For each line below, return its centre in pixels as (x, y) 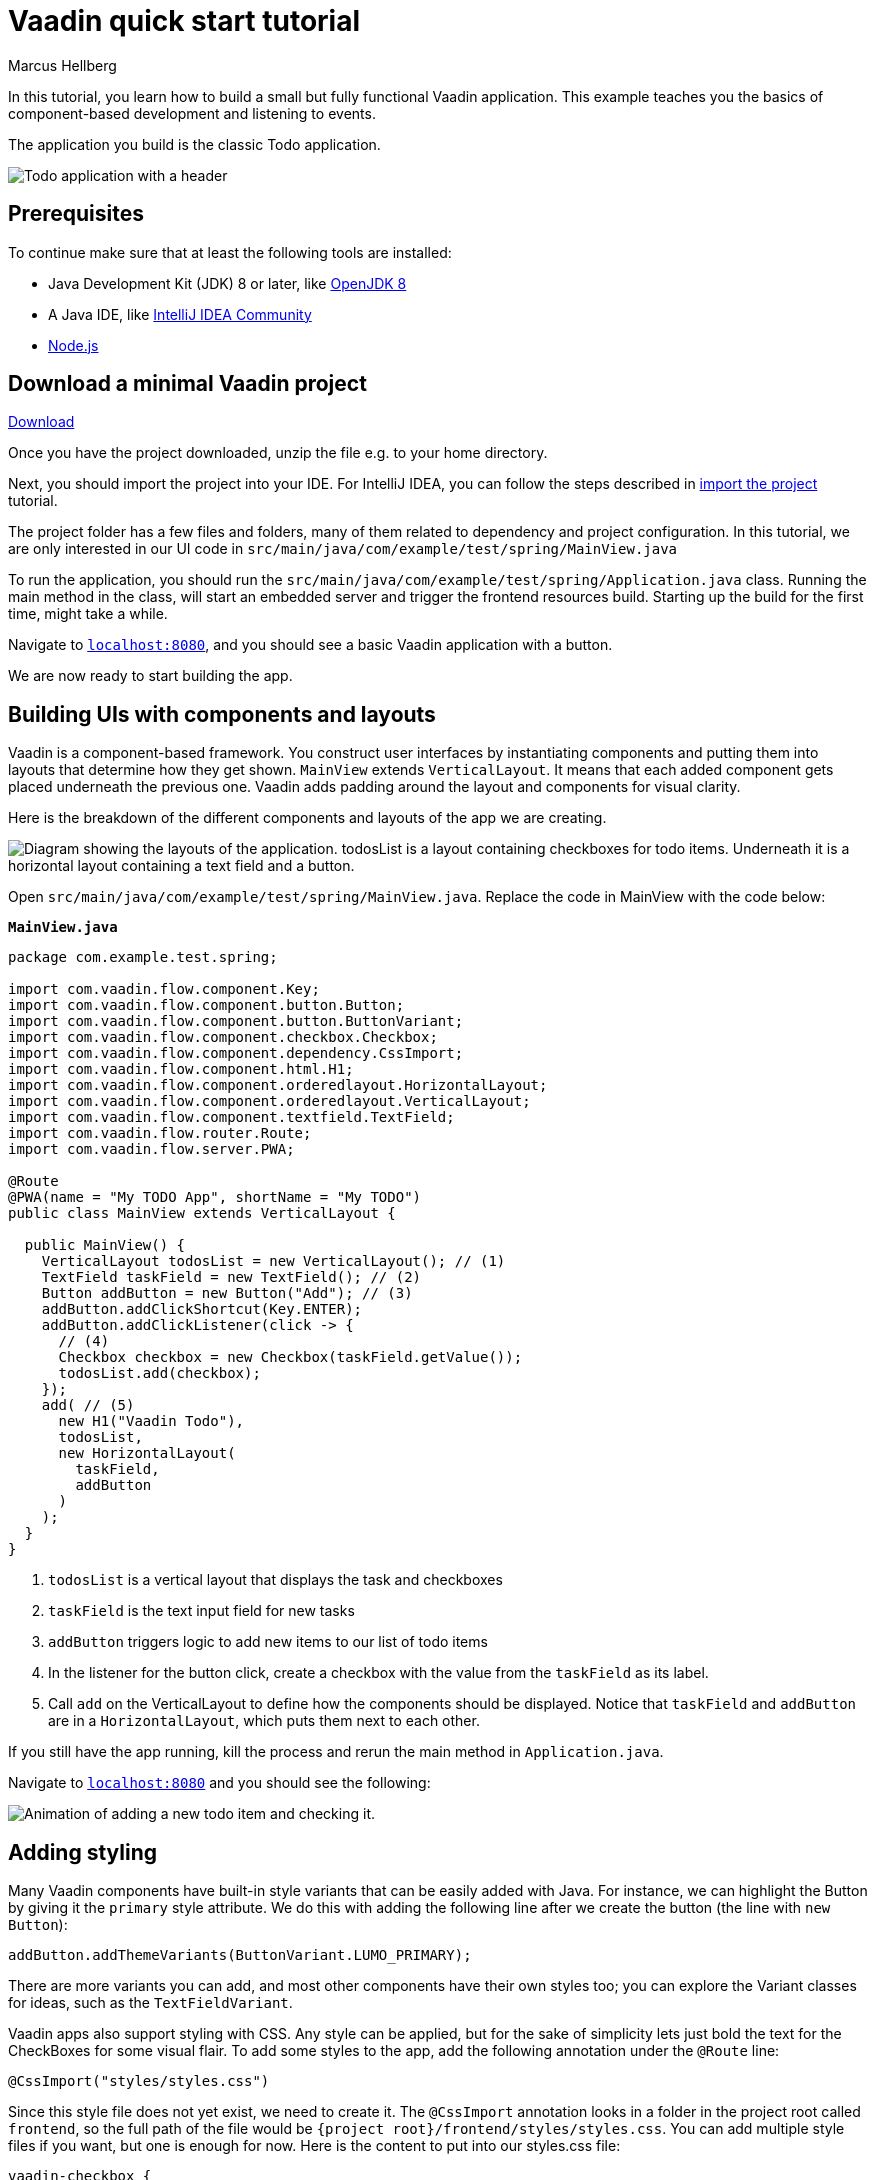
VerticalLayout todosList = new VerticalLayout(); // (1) (273, 1261)
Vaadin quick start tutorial (184, 21)
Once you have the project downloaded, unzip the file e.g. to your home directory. (278, 453)
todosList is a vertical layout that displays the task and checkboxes (275, 1580)
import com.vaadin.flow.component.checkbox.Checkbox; (223, 1037)
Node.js (73, 345)
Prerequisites (76, 214)
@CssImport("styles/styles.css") (139, 2081)
